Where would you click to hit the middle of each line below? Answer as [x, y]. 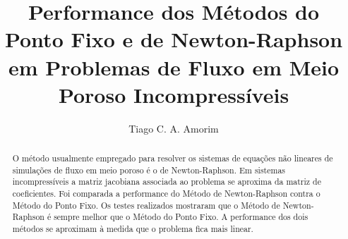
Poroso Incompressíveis [174, 94]
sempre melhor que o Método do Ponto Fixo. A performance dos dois [181, 217]
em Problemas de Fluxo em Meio [174, 67]
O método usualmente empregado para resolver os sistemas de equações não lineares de [173, 158]
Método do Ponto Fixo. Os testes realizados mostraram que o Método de [146, 205]
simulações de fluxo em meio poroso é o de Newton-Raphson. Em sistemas [149, 170]
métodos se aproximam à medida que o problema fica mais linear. [133, 229]
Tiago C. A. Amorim [174, 128]
